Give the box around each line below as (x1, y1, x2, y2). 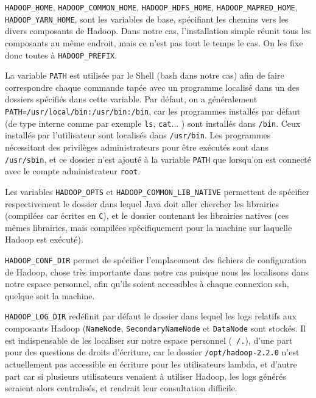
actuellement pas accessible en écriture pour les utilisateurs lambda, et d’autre (5, 358, 297, 371)
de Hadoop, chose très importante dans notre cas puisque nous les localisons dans (5, 265, 309, 278)
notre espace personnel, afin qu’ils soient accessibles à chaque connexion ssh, (5, 277, 289, 290)
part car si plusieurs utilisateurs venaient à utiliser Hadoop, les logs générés (5, 369, 286, 382)
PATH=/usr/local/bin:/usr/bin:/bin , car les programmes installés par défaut (5, 105, 301, 117)
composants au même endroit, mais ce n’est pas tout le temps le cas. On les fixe (5, 36, 303, 49)
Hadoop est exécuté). (5, 233, 83, 246)
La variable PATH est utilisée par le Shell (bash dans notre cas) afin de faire (5, 69, 284, 82)
